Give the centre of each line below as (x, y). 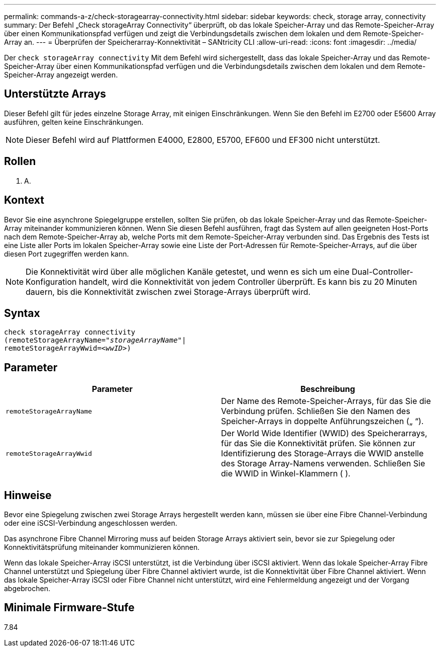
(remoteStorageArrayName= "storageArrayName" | (95, 340)
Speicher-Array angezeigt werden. (61, 75)
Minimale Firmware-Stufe (69, 608)
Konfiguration (51, 281)
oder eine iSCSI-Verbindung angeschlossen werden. (91, 523)
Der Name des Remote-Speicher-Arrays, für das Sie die (326, 401)
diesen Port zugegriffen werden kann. (67, 254)
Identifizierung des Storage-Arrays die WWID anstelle (322, 454)
